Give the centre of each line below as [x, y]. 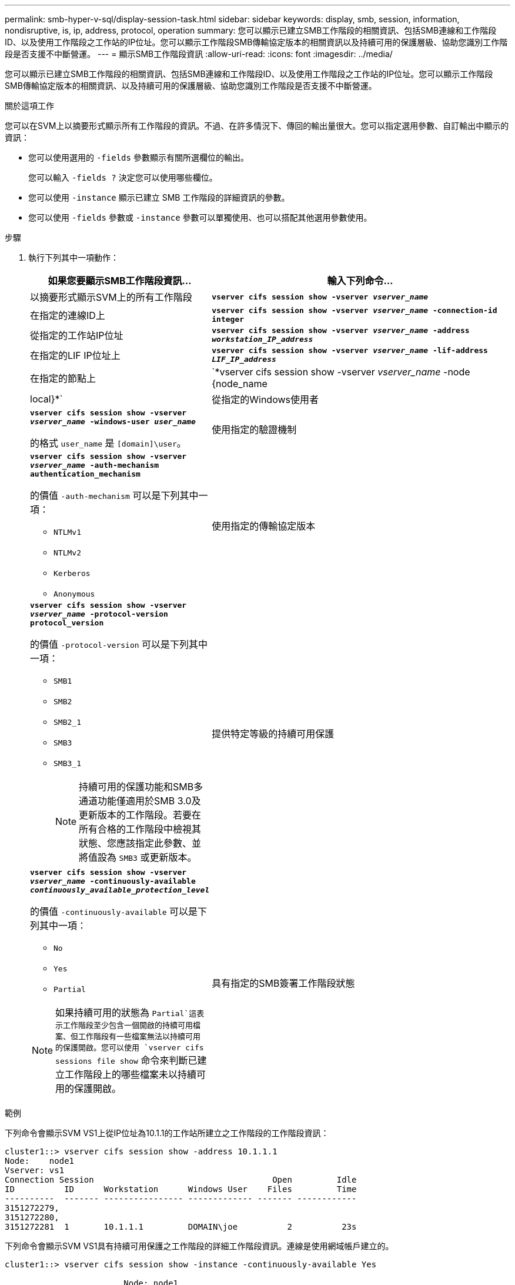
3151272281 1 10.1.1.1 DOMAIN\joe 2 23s [181, 1227]
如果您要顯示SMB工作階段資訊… [120, 281]
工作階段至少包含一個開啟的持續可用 [128, 1025]
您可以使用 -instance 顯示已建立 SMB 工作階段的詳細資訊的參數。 [159, 197]
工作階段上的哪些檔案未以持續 [131, 1074]
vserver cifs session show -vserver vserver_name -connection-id [355, 310]
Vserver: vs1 [35, 1170]
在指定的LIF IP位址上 [75, 355]
